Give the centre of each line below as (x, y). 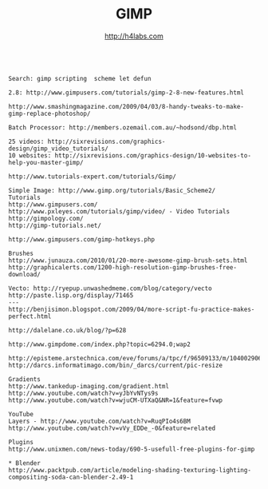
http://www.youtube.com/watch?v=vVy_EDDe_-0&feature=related (112, 428)
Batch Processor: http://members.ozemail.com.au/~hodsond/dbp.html (123, 127)
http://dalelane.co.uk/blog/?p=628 (67, 330)
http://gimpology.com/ (46, 218)
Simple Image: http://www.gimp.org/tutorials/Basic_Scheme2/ (112, 190)
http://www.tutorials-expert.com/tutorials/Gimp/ (93, 177)
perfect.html (30, 316)
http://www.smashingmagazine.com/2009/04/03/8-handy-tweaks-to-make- (126, 106)
